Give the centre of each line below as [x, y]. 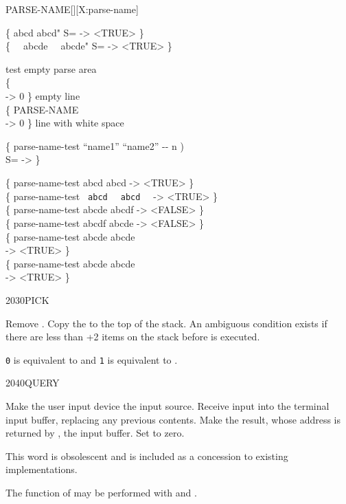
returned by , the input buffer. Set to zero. [95, 433]
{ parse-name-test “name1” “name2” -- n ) [95, 145]
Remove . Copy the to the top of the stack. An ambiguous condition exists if [166, 323]
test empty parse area [51, 68]
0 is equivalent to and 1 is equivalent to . [92, 359]
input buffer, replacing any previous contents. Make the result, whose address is [173, 419]
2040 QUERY [33, 383]
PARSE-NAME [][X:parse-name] [72, 9]
